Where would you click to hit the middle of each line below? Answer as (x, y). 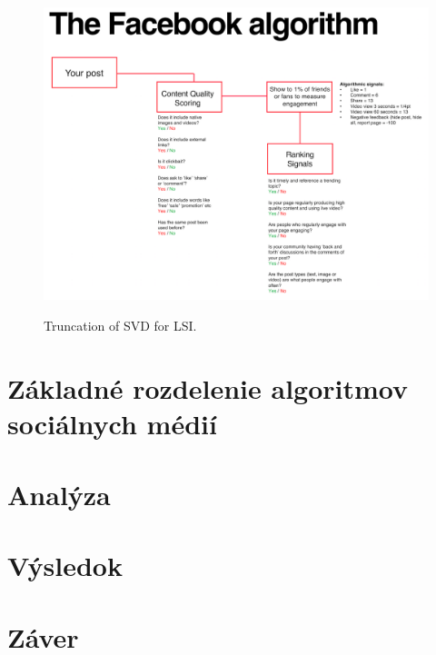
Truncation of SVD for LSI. (120, 325)
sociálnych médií (112, 423)
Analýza (59, 495)
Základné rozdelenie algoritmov (208, 387)
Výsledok (65, 566)
